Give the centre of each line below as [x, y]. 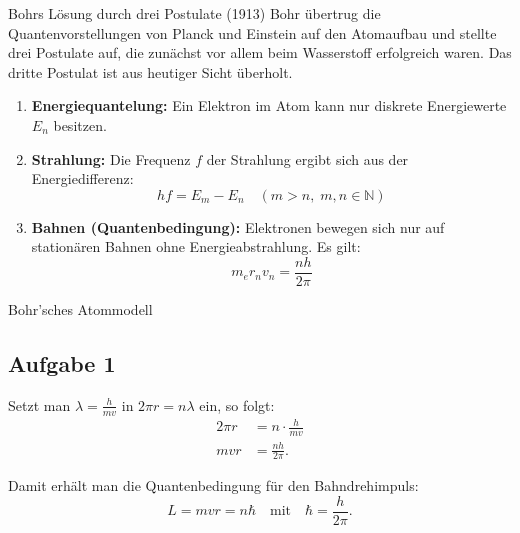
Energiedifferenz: [82, 178]
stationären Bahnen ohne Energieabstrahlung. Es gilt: [196, 246]
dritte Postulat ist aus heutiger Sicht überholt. [150, 71]
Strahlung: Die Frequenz [111, 158]
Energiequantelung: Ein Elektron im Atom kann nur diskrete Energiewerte [269, 105]
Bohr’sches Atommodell [80, 309]
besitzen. [80, 124]
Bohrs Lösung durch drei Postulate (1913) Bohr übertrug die [194, 13]
